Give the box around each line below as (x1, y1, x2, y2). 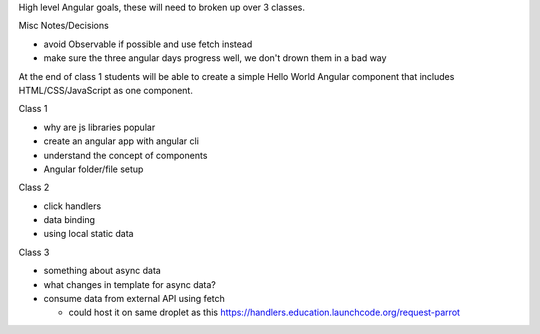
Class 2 (18, 181, 50, 194)
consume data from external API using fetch (43, 293, 225, 305)
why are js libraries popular (43, 121, 156, 133)
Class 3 (18, 246, 50, 258)
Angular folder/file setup (43, 163, 144, 175)
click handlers (43, 200, 102, 212)
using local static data (43, 228, 134, 240)
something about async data (43, 265, 162, 277)
